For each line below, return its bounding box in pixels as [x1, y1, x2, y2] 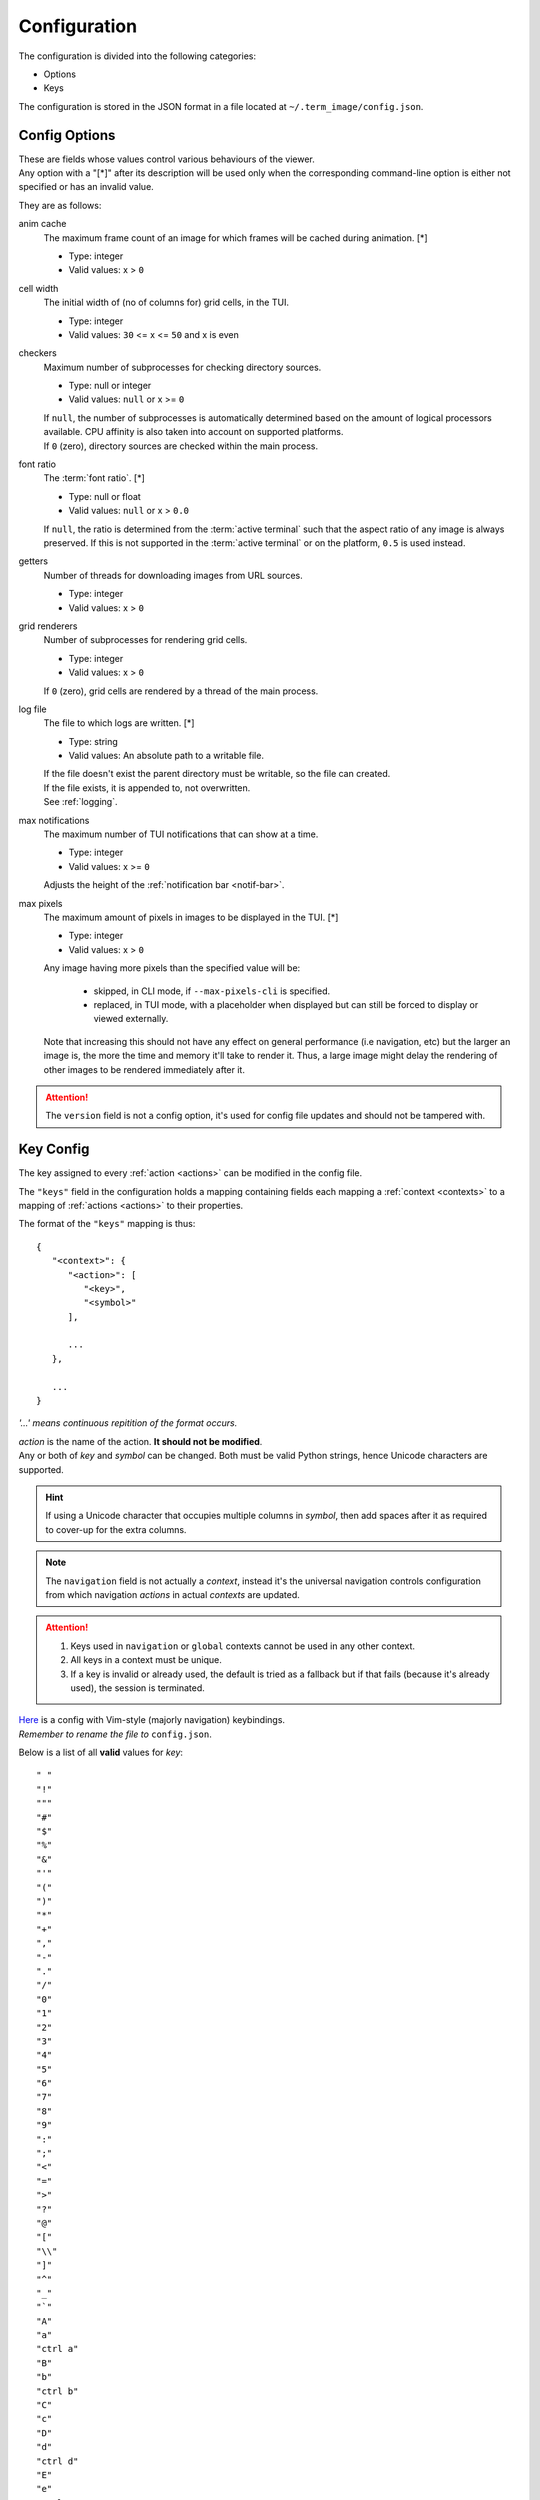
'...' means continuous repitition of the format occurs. [18, 1417, 238, 1429]
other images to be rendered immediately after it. [43, 1063, 245, 1075]
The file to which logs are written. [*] [43, 717, 195, 729]
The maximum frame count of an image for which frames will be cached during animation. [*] [43, 231, 429, 244]
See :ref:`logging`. [43, 796, 118, 808]
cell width [18, 282, 59, 294]
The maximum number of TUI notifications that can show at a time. [43, 828, 319, 840]
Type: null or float [68, 490, 142, 502]
